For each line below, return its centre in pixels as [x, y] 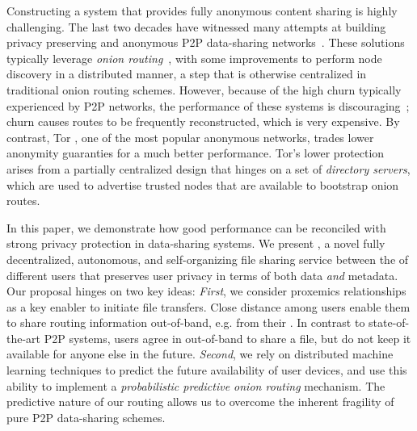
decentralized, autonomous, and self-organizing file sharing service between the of [208, 259]
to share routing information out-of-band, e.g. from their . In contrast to [186, 322]
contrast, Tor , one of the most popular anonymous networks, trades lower [190, 137]
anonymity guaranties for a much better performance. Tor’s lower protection [196, 153]
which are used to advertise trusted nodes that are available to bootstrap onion [203, 184]
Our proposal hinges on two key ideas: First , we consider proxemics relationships [206, 291]
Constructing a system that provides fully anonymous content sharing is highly [202, 10]
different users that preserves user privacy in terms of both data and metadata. [202, 275]
